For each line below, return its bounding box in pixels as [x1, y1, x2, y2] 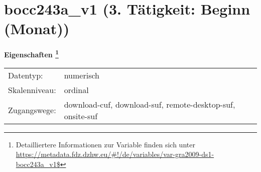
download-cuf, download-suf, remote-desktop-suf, [64, 98, 235, 110]
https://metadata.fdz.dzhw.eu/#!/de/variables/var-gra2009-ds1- [16, 149, 214, 159]
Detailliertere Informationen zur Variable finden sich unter [16, 139, 195, 149]
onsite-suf [64, 110, 98, 122]
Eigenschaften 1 [4, 48, 59, 59]
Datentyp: [8, 69, 43, 81]
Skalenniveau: [8, 83, 56, 96]
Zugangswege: [8, 104, 56, 116]
